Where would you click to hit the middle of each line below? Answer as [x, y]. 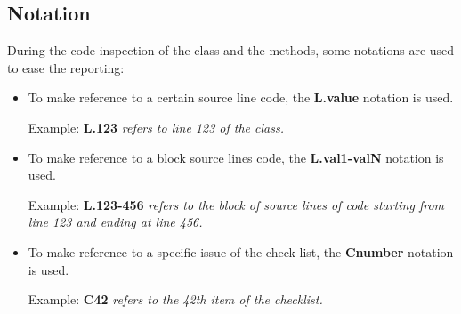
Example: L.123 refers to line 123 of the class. [156, 127]
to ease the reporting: [66, 67]
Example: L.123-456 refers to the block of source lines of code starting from [236, 204]
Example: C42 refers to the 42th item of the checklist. [175, 299]
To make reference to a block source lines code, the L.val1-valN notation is [236, 157]
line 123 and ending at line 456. [115, 222]
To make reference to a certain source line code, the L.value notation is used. [241, 97]
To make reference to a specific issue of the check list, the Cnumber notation [241, 251]
